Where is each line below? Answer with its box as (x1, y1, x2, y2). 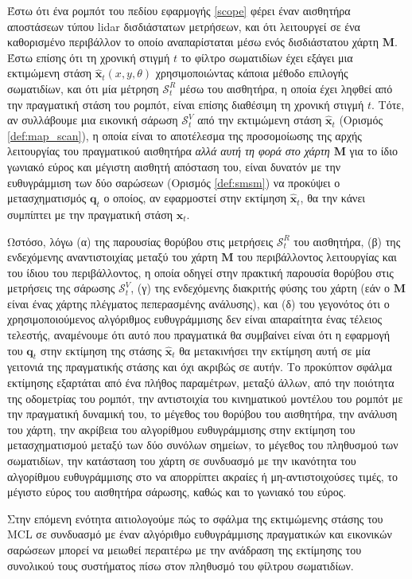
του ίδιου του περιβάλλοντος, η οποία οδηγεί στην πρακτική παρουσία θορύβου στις (7, 264, 394, 280)
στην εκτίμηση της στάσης (40, 342, 161, 358)
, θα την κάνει (300, 190, 366, 206)
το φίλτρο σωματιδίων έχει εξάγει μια (181, 49, 353, 65)
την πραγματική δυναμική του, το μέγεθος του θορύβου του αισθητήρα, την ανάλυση (7, 405, 398, 422)
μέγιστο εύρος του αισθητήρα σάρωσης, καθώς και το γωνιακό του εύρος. (7, 483, 347, 500)
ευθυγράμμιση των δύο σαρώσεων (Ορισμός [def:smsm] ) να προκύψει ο (7, 174, 340, 190)
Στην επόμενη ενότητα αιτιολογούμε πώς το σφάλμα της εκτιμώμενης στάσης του (7, 510, 383, 526)
